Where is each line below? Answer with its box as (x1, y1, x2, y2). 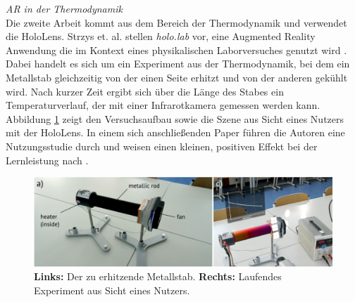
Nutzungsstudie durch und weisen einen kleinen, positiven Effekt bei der (6, 138, 318, 153)
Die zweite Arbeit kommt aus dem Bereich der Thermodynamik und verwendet (6, 15, 347, 29)
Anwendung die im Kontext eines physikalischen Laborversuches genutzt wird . (6, 42, 347, 57)
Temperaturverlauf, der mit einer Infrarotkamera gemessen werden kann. (6, 98, 320, 112)
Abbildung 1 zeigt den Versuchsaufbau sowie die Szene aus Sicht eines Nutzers (6, 111, 344, 126)
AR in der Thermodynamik (6, 1, 123, 15)
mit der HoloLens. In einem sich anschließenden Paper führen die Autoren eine (6, 125, 345, 140)
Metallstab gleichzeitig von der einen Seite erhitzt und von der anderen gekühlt (6, 70, 348, 84)
